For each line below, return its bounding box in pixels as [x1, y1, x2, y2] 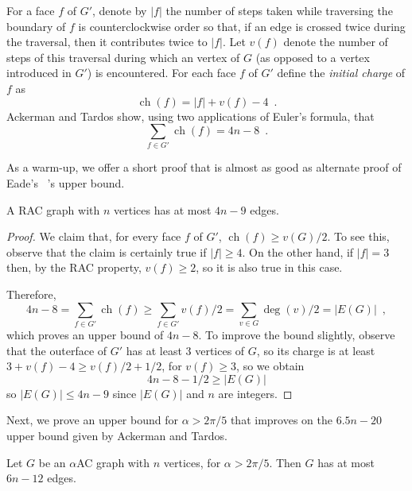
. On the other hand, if [242, 243, 354, 260]
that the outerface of [6, 342, 107, 358]
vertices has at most [114, 201, 212, 218]
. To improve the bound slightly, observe [198, 326, 395, 342]
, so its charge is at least [256, 342, 375, 358]
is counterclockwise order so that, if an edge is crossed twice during [78, 17, 406, 34]
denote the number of [283, 33, 388, 50]
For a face [6, 2, 55, 18]
